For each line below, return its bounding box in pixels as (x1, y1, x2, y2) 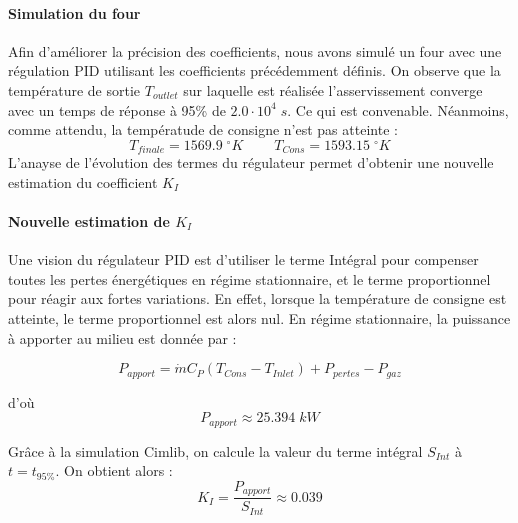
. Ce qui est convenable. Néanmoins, (287, 99, 509, 120)
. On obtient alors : (55, 460, 173, 481)
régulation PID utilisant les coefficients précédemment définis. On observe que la (8, 60, 501, 81)
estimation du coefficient (8, 171, 158, 192)
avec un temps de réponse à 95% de (8, 99, 226, 120)
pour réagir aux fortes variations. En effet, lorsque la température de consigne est (8, 288, 507, 309)
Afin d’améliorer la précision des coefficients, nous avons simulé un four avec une (8, 40, 502, 61)
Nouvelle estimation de (8, 211, 170, 231)
